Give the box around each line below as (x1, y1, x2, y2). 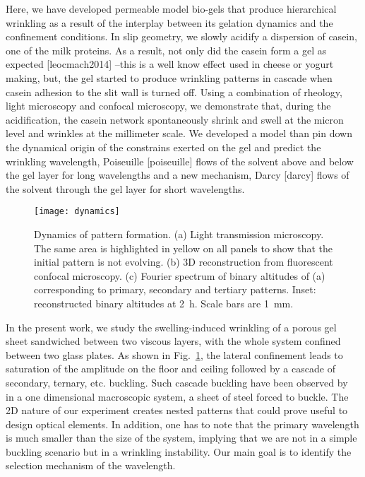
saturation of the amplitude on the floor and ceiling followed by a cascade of (6, 361, 335, 376)
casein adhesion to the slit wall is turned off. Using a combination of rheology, (6, 84, 342, 99)
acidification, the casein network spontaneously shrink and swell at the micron (6, 112, 344, 126)
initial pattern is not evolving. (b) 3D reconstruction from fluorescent (34, 254, 333, 269)
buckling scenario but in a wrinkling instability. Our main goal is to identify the (6, 444, 352, 459)
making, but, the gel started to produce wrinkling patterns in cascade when (6, 70, 333, 85)
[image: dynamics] (34, 206, 120, 217)
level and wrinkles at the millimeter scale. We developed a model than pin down (6, 126, 352, 141)
